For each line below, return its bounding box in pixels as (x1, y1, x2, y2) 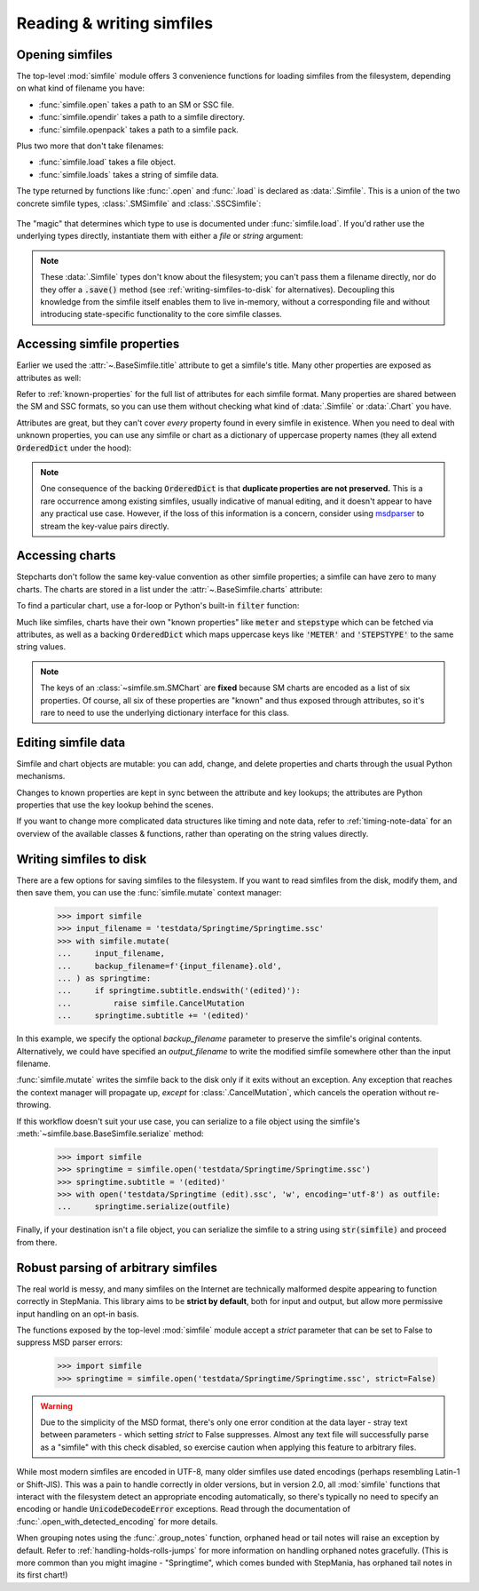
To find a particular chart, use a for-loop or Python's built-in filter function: (16, 601, 300, 611)
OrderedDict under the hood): (16, 442, 132, 453)
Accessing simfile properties (16, 337, 180, 352)
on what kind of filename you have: (16, 83, 145, 93)
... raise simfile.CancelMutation (57, 998, 245, 1008)
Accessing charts (16, 548, 116, 563)
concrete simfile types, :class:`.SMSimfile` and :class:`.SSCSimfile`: (16, 198, 262, 209)
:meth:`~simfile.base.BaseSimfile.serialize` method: (16, 1128, 204, 1139)
